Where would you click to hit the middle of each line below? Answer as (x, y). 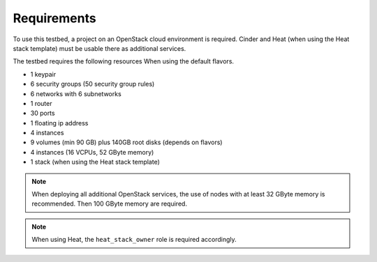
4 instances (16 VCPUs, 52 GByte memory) (92, 152)
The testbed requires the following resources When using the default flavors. (123, 61)
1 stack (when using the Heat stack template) (95, 162)
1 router (41, 103)
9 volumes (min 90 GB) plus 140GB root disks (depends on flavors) (126, 142)
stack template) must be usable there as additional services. (99, 48)
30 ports (43, 113)
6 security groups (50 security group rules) (93, 84)
